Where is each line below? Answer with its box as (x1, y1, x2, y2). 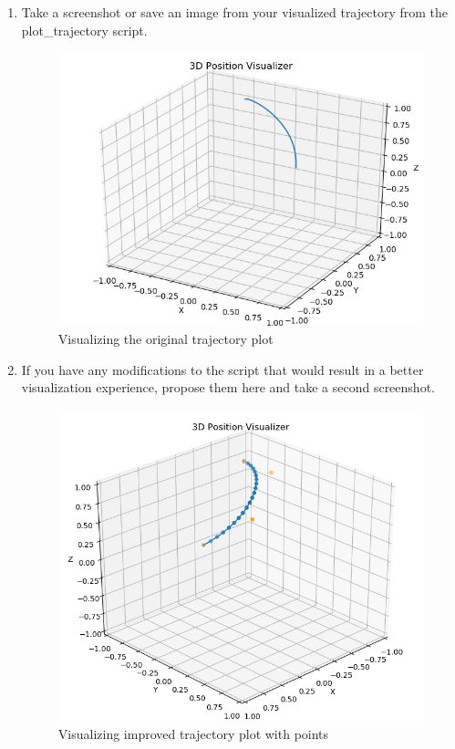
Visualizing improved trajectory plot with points (57, 723, 329, 743)
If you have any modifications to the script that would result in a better (21, 359, 424, 379)
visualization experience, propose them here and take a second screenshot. (21, 378, 435, 397)
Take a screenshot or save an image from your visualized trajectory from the (21, 3, 449, 21)
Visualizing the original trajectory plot (57, 328, 274, 348)
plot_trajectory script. (21, 20, 148, 39)
